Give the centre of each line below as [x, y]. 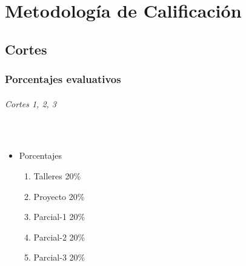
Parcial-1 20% [59, 217]
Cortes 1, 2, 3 [31, 103]
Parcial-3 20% [59, 257]
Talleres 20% [57, 175]
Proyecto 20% [59, 196]
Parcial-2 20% [59, 237]
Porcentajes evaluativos [63, 79]
